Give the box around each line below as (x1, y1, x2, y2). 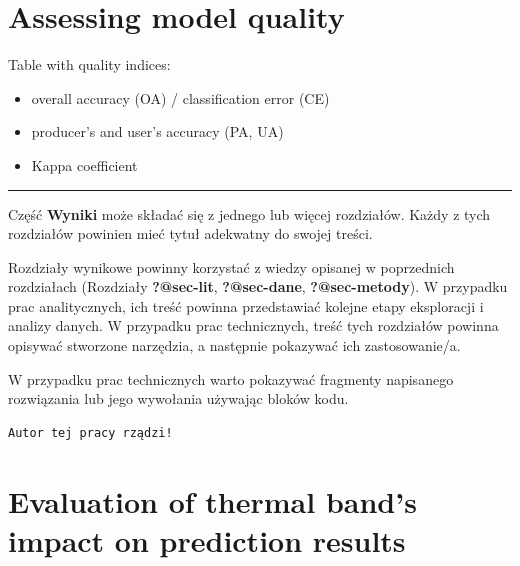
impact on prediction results (8, 519, 406, 560)
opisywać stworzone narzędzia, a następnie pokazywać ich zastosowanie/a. (8, 335, 461, 356)
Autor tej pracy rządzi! (8, 425, 173, 440)
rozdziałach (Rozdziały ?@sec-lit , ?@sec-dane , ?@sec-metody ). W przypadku (8, 276, 508, 297)
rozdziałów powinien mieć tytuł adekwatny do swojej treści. (8, 223, 373, 244)
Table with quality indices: (8, 54, 171, 75)
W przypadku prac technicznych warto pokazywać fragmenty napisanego (8, 368, 454, 389)
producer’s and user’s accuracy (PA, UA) (31, 121, 284, 142)
